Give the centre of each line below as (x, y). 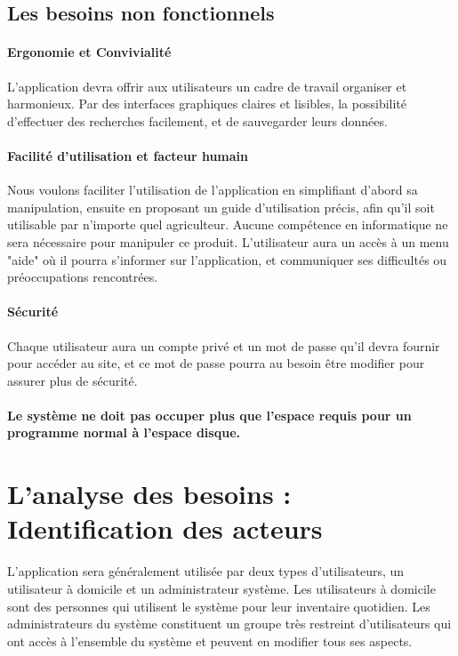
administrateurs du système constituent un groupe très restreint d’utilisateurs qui (229, 624)
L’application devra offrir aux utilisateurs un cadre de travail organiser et (207, 86)
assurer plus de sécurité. (72, 380)
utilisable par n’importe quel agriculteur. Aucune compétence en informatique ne (228, 224)
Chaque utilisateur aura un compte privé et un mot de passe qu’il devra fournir (224, 345)
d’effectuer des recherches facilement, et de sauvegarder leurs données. (197, 120)
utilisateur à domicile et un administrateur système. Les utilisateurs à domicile (221, 588)
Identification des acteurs (165, 528)
